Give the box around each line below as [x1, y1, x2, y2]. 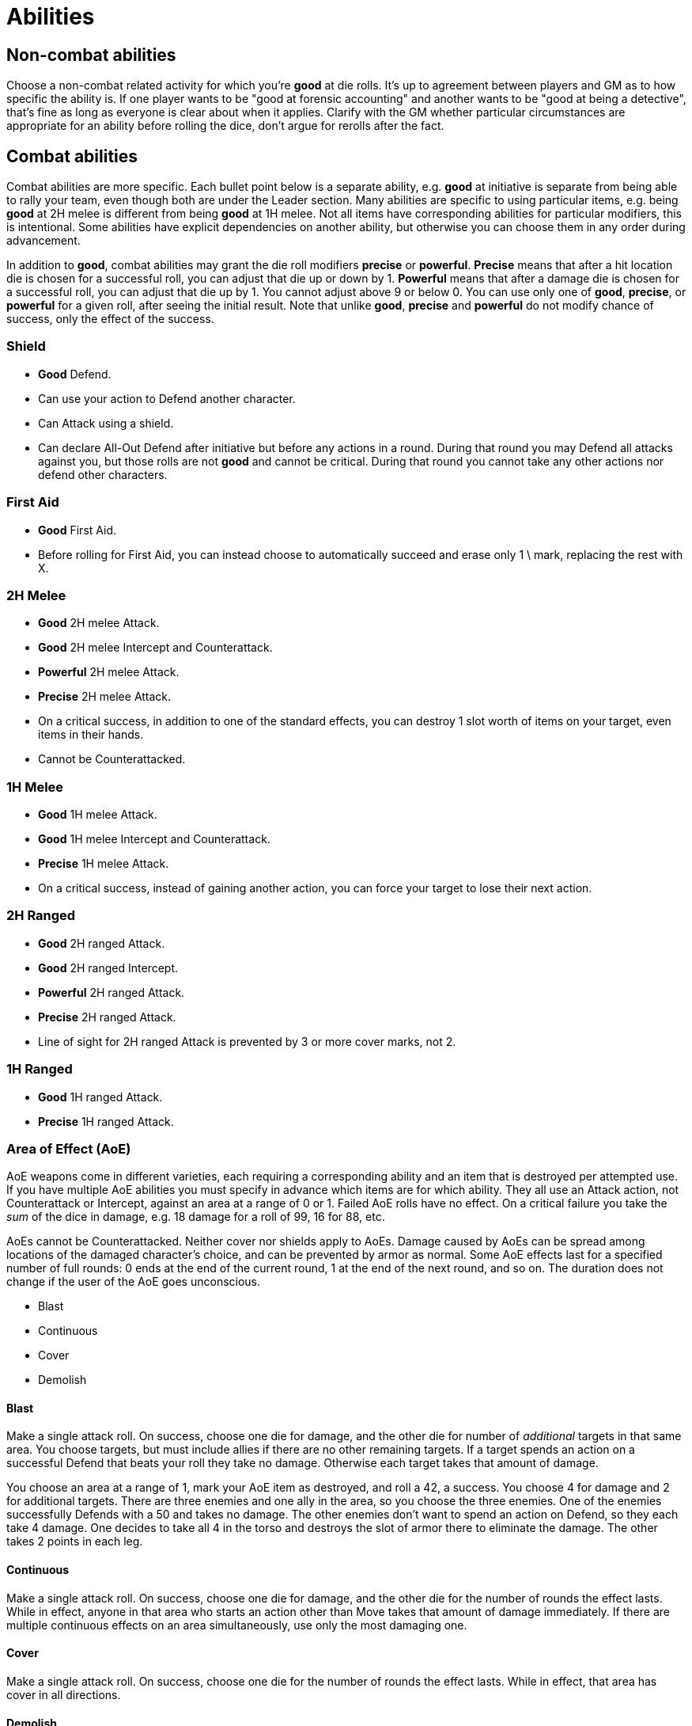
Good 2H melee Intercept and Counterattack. [38, 641, 273, 655]
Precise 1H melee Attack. [38, 857, 169, 871]
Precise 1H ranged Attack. [38, 1114, 174, 1128]
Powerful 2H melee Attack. [38, 665, 180, 679]
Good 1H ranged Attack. [38, 1089, 163, 1104]
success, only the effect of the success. [6, 312, 214, 326]
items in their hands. [38, 728, 144, 742]
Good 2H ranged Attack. [38, 936, 165, 950]
